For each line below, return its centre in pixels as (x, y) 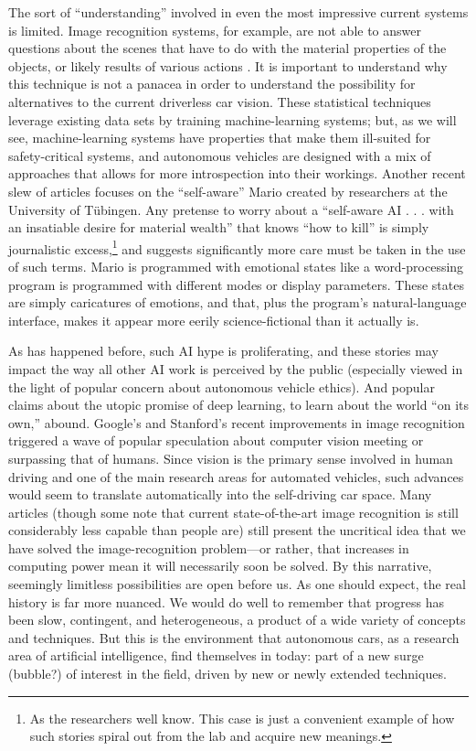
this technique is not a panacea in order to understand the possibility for (212, 84)
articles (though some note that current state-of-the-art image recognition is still (233, 512)
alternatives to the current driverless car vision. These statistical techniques (220, 101)
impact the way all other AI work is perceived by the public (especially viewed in (236, 368)
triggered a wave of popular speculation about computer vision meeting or (216, 440)
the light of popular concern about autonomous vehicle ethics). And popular (222, 386)
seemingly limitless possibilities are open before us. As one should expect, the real (237, 584)
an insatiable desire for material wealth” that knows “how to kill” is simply (219, 227)
